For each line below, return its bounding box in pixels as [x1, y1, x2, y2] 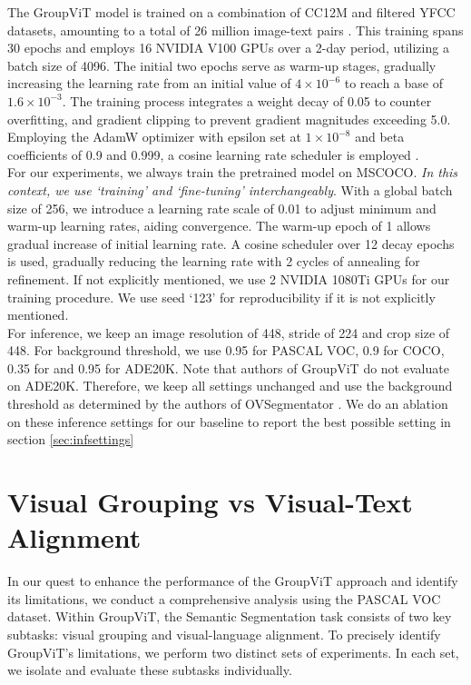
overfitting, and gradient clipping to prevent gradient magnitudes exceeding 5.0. [7, 109, 451, 128]
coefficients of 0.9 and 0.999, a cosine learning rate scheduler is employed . [7, 144, 419, 164]
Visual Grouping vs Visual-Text [7, 483, 413, 521]
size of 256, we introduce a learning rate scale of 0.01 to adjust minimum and [7, 198, 437, 217]
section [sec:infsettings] [7, 430, 134, 449]
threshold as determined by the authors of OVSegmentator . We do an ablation [7, 394, 448, 413]
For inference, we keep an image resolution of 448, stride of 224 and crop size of [7, 323, 450, 342]
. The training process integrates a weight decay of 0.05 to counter [62, 91, 432, 110]
